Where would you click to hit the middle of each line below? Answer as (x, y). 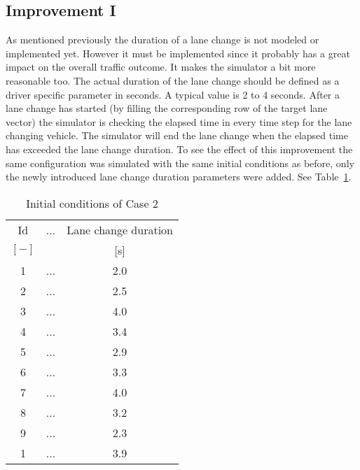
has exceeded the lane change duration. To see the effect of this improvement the (179, 149)
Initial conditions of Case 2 (92, 203)
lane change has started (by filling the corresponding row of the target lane (167, 108)
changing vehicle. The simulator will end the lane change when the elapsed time (177, 135)
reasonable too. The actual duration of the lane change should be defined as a (173, 80)
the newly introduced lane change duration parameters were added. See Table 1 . (179, 177)
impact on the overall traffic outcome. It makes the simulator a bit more (161, 67)
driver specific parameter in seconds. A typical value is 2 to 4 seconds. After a (173, 94)
